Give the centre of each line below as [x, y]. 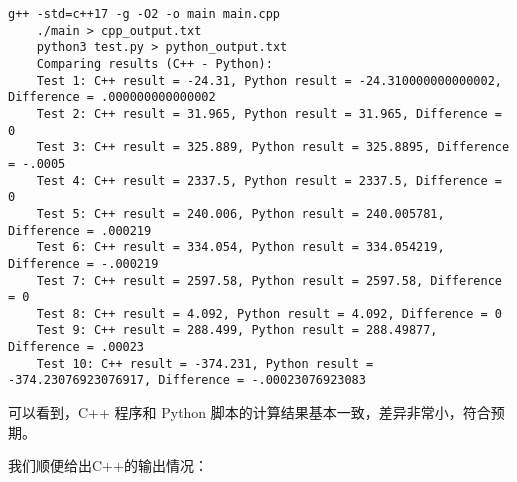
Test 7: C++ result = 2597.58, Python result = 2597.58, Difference [269, 280]
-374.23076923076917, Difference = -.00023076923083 [187, 380]
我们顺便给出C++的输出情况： [108, 465]
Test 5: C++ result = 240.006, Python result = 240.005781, [240, 213]
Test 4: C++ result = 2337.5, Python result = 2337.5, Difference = [269, 180]
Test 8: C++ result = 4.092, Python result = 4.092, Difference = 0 [269, 313]
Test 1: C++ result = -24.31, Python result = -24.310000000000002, [269, 80]
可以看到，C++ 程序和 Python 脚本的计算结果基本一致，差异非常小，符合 [249, 412]
